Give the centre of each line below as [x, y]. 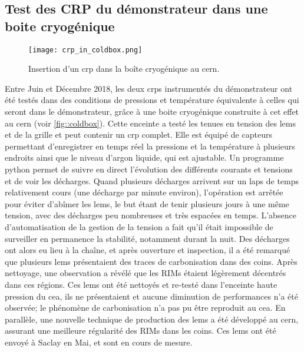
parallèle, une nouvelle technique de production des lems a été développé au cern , [152, 319]
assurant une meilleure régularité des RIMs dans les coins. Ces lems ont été [141, 331]
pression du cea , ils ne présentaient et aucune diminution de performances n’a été [151, 296]
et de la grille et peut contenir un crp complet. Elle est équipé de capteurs [138, 135]
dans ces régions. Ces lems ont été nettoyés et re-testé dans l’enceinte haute [141, 284]
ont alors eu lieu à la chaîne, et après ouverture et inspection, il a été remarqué [148, 250]
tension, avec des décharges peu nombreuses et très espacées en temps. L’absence [151, 215]
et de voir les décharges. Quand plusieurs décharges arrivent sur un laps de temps [152, 180]
